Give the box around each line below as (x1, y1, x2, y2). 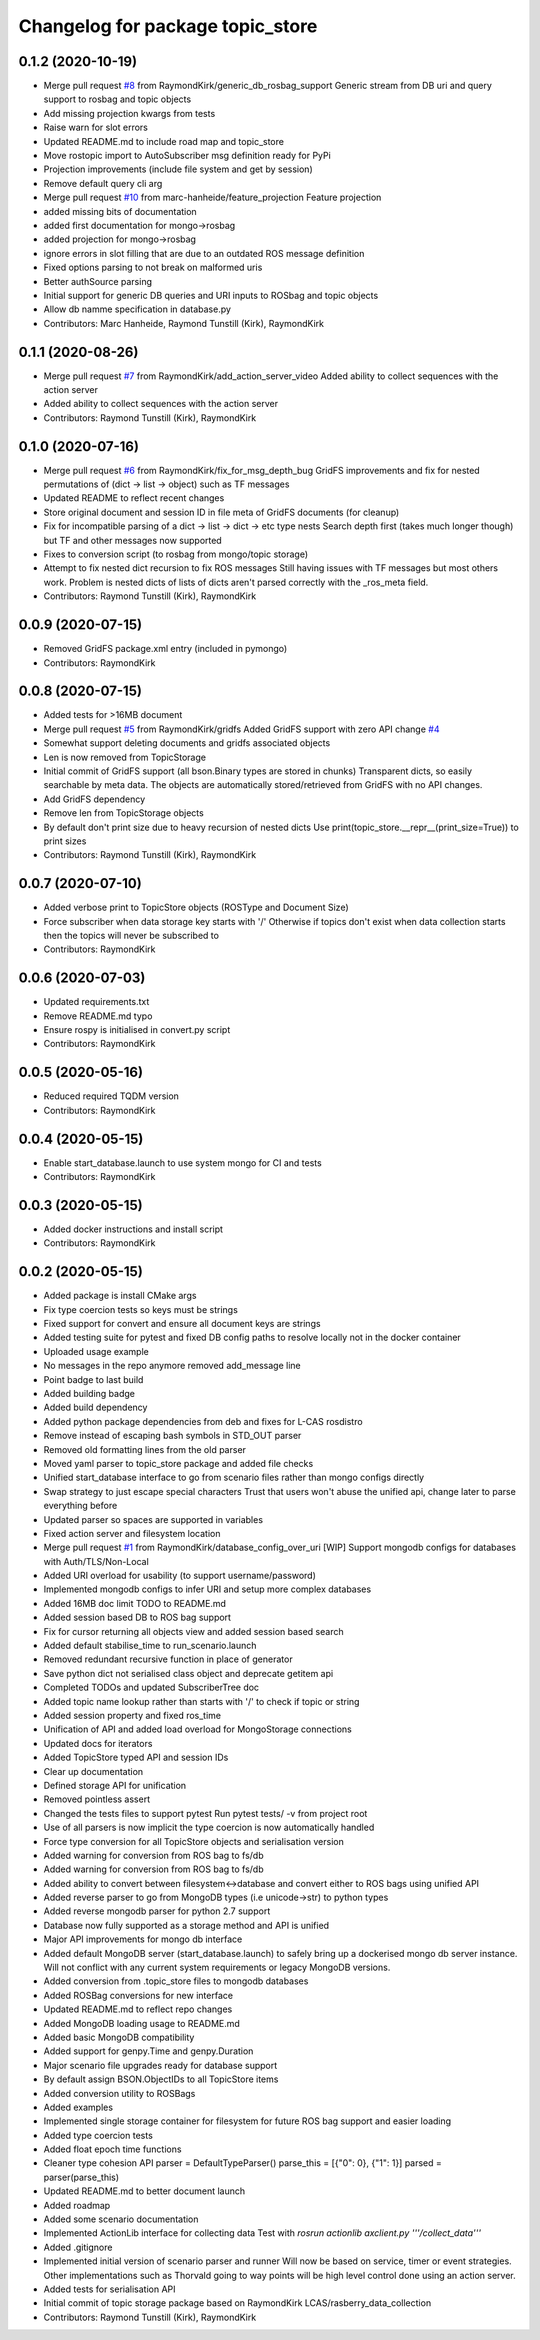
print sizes (43, 835, 87, 847)
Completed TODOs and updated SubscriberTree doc (43, 1681, 260, 1694)
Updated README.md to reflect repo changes (43, 2003, 233, 2015)
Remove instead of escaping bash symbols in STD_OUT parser (43, 1430, 302, 1442)
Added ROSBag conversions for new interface (43, 1989, 234, 2001)
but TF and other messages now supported (43, 534, 222, 546)
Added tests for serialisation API (43, 2283, 176, 2295)
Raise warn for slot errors (43, 121, 149, 134)
